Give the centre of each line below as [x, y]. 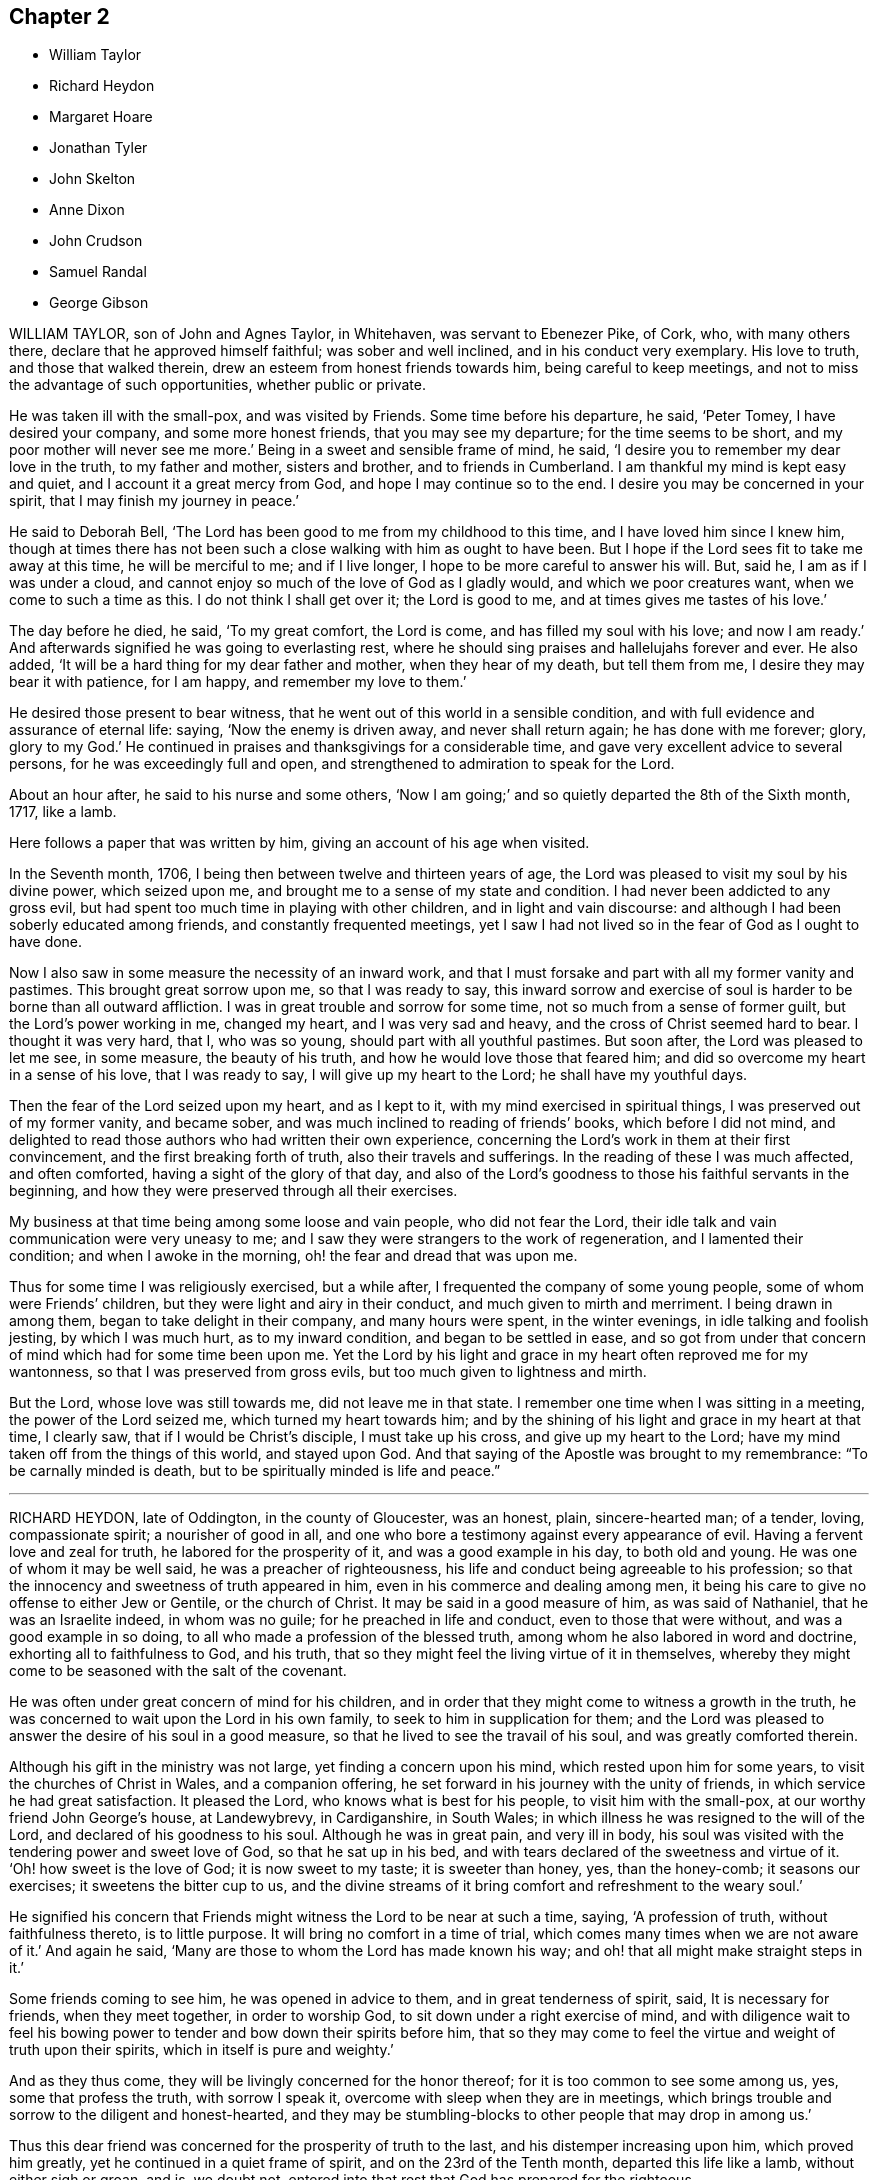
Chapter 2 [59, 16]
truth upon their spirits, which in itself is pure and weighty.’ [201, 2050]
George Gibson [99, 303]
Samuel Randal [98, 272]
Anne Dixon [87, 210]
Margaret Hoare [101, 117]
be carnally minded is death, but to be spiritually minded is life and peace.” [255, 1471]
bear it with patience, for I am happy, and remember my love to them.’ [238, 682]
